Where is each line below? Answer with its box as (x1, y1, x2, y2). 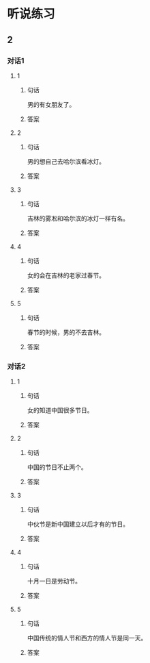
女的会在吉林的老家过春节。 (27, 271, 106, 279)
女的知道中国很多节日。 (27, 406, 93, 414)
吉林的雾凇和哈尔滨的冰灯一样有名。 (27, 214, 130, 223)
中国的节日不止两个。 (27, 463, 87, 471)
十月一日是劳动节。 (27, 577, 82, 586)
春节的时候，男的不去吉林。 (27, 328, 106, 336)
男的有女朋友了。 (27, 100, 76, 108)
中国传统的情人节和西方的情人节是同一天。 (27, 634, 147, 642)
